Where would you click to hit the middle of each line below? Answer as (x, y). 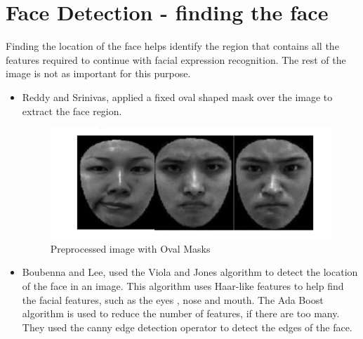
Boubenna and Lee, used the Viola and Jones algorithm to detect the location (190, 272)
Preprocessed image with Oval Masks (130, 248)
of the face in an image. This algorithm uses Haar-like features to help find (183, 285)
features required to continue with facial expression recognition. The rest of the (176, 59)
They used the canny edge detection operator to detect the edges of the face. (187, 327)
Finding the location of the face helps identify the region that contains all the (172, 46)
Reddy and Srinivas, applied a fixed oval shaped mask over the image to (177, 97)
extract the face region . (72, 111)
